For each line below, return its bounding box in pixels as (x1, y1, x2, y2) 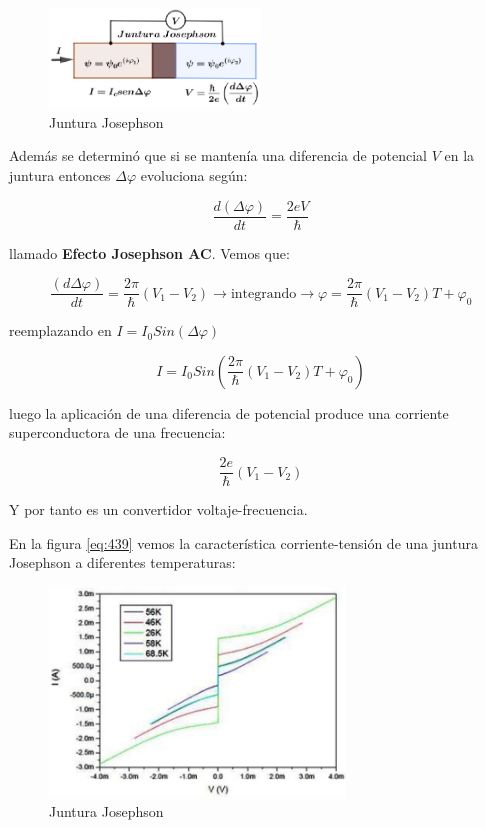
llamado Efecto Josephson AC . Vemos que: (9, 242, 290, 263)
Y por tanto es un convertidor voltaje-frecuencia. (9, 499, 308, 520)
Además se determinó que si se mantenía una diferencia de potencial (9, 145, 428, 166)
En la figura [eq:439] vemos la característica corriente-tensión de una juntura (9, 532, 478, 553)
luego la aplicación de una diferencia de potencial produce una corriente (9, 402, 449, 423)
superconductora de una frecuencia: (9, 422, 226, 443)
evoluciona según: (140, 164, 248, 185)
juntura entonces (9, 164, 111, 185)
